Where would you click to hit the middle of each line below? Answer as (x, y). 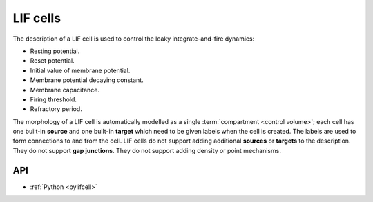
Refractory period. (56, 109)
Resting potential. (55, 51)
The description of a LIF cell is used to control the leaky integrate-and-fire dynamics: (134, 39)
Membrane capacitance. (65, 90)
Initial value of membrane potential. (80, 70)
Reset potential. (52, 61)
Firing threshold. (54, 99)
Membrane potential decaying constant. (87, 80)
